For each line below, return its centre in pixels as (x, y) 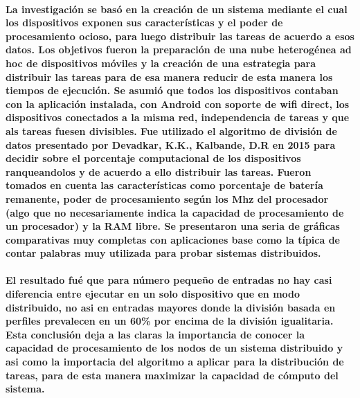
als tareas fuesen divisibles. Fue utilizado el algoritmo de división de (171, 130)
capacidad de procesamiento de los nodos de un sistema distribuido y (174, 348)
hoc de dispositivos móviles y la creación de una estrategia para (161, 63)
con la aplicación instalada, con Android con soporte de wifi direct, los (178, 103)
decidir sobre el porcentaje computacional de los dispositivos (153, 158)
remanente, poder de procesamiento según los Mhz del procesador (167, 198)
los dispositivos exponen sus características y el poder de (144, 22)
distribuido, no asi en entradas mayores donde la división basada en (171, 307)
